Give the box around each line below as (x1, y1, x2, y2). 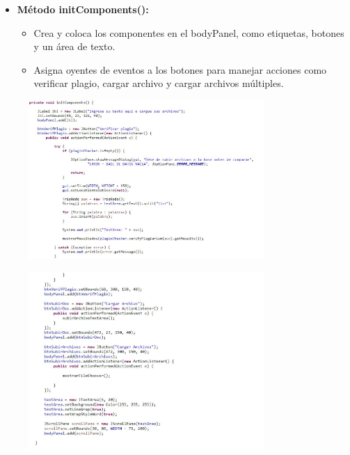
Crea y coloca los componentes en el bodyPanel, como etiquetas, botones (33, 25, 344, 40)
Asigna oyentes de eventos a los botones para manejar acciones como (33, 62, 327, 77)
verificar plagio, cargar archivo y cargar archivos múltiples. (33, 76, 284, 90)
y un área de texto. (33, 39, 116, 54)
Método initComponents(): (17, 2, 149, 16)
